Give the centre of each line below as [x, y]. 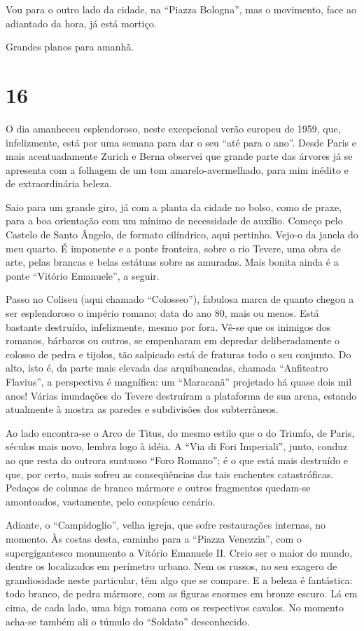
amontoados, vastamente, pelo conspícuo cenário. [111, 501]
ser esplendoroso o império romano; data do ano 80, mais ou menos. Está [162, 313]
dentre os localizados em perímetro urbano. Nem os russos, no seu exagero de [171, 566]
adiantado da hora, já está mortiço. [81, 23]
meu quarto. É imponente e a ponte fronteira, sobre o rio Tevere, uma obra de [173, 248]
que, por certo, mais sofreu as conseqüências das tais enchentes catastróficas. [170, 474]
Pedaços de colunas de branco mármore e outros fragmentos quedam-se [158, 488]
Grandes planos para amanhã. [70, 47]
